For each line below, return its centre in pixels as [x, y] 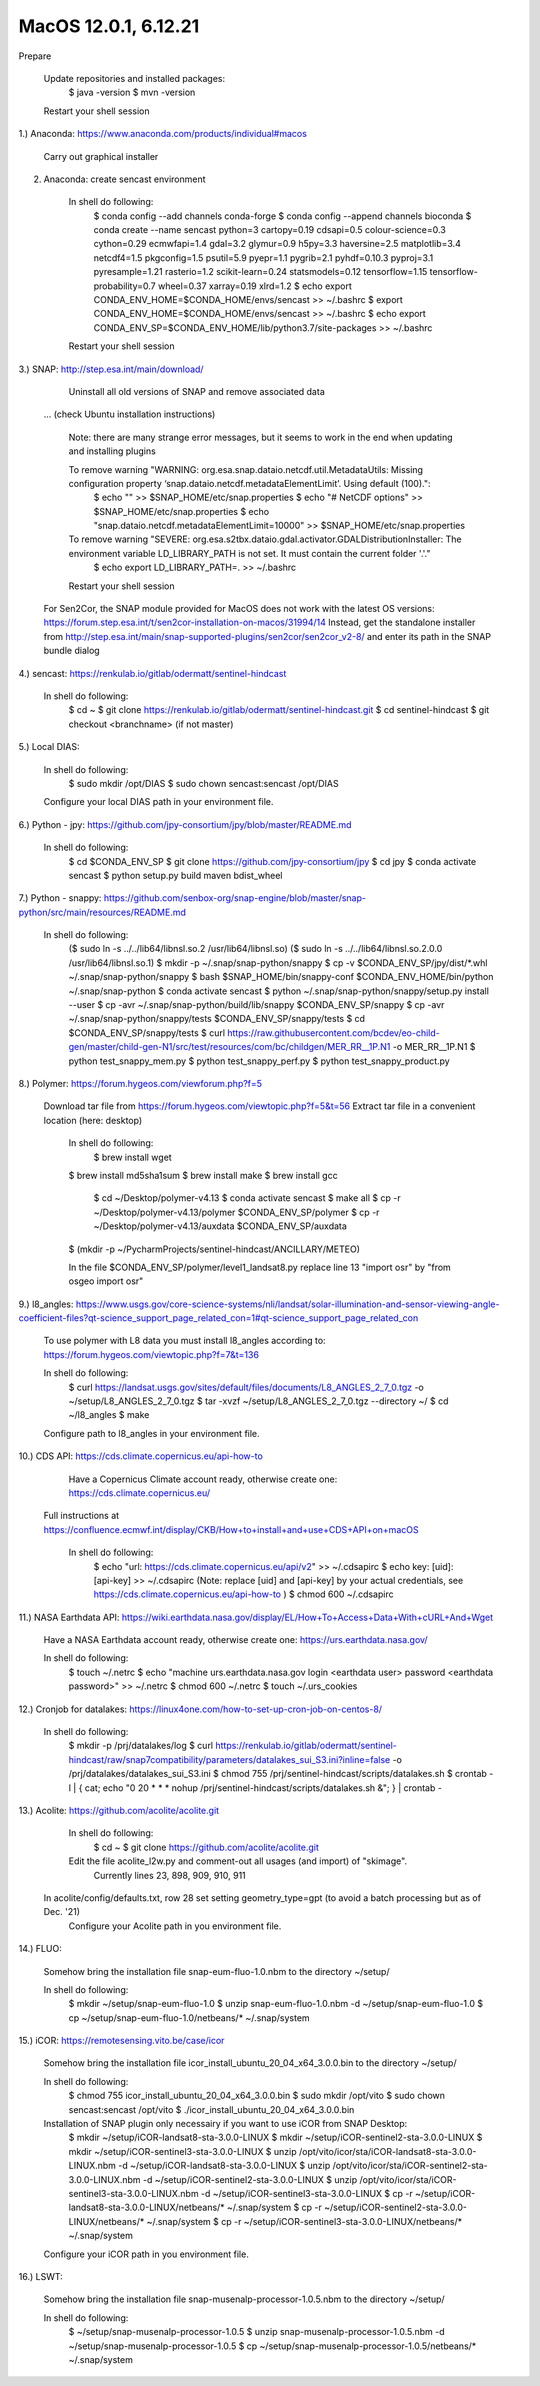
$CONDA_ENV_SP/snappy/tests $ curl [146, 1032]
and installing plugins [112, 451]
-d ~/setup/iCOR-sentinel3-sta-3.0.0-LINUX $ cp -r [307, 2193]
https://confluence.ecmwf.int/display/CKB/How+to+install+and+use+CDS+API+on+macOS [231, 1529]
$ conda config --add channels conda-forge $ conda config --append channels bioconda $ [282, 216]
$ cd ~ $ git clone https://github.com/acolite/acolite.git [206, 1847]
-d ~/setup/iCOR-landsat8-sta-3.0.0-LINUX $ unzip [224, 2166]
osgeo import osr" [106, 1281]
